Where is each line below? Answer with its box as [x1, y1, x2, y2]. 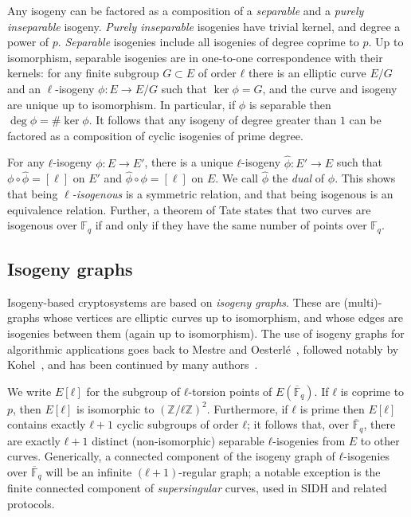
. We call [215, 170, 258, 186]
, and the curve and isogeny [262, 80, 397, 96]
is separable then [249, 96, 331, 112]
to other [360, 432, 400, 448]
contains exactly [7, 416, 86, 433]
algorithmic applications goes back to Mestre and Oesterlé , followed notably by [7, 340, 399, 357]
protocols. [7, 495, 55, 512]
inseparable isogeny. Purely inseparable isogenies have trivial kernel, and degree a [7, 18, 401, 34]
